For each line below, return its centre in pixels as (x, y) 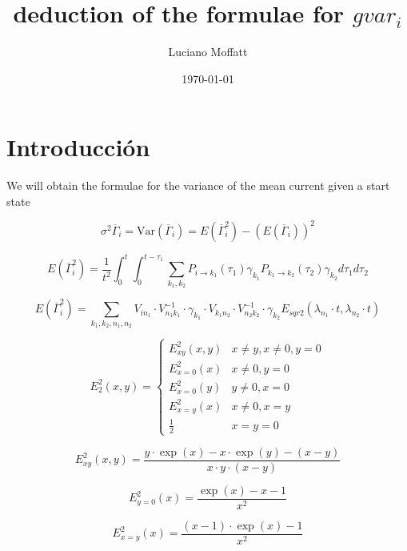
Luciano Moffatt (208, 52)
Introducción (78, 147)
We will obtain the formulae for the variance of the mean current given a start (198, 185)
